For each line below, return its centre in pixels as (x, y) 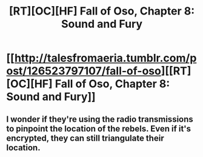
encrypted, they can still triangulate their (85, 138)
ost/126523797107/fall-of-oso (84, 71)
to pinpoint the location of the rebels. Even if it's (99, 129)
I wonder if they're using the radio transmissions (100, 119)
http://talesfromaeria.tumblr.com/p (105, 58)
